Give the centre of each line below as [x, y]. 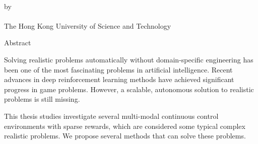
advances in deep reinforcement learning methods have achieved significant [119, 79]
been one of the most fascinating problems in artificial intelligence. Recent [118, 69]
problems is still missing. [42, 99]
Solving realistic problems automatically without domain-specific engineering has [129, 59]
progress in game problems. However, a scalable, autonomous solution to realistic [129, 89]
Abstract [18, 43]
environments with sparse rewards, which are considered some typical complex [125, 126]
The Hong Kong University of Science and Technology [88, 25]
